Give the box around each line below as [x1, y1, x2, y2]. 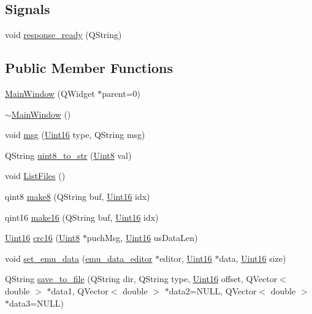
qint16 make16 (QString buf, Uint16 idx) [5, 210, 159, 223]
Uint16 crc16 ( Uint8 [5, 231, 80, 244]
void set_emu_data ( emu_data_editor [5, 251, 153, 264]
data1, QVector [51, 284, 108, 297]
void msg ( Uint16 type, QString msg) [5, 128, 145, 141]
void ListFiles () [5, 169, 66, 182]
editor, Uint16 [159, 251, 212, 264]
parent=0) [102, 87, 140, 99]
